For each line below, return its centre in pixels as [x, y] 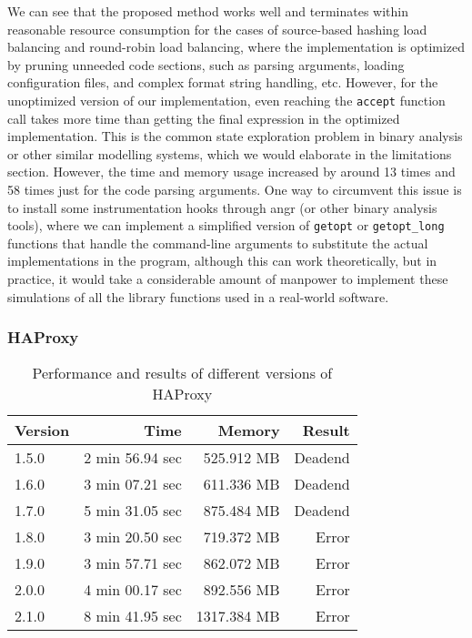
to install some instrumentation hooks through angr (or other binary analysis [222, 207]
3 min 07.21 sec [133, 484]
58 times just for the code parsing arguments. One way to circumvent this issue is [235, 189]
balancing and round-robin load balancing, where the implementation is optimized [236, 47]
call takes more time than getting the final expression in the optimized [204, 118]
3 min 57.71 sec [133, 563]
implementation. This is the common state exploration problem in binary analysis [235, 136]
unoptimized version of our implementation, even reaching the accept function [226, 100]
